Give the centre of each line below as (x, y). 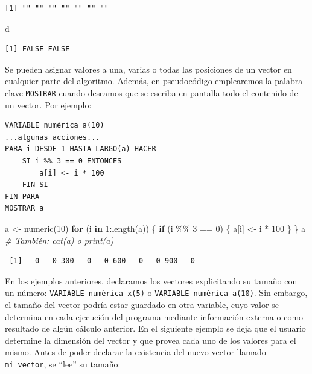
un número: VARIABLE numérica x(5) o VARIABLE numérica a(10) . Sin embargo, (156, 293)
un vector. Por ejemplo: (48, 104)
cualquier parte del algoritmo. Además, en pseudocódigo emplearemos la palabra (154, 81)
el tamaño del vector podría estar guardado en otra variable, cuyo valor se (142, 304)
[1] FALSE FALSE (37, 49)
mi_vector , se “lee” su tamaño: (63, 363)
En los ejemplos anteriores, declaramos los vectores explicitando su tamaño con (151, 280)
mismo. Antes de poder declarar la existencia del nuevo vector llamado (135, 352)
